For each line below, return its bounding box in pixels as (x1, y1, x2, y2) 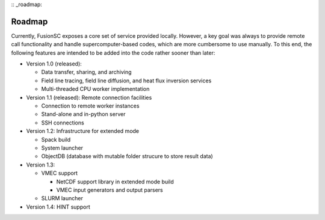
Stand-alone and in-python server (41, 111, 126, 118)
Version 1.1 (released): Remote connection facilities (26, 94, 152, 101)
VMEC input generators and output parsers (56, 186, 163, 194)
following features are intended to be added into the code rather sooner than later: (11, 49, 215, 57)
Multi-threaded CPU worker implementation (41, 85, 150, 93)
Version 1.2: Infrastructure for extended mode (26, 127, 140, 135)
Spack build (41, 136, 71, 143)
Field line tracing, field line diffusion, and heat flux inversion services (41, 77, 212, 84)
